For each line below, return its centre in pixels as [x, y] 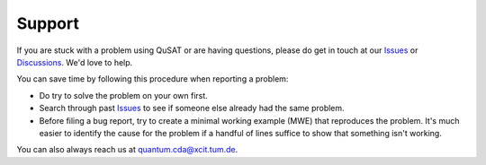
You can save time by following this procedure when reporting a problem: [153, 79]
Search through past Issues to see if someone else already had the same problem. [192, 109]
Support [48, 23]
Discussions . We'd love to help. [75, 62]
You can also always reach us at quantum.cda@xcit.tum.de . [127, 150]
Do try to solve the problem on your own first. [124, 95]
